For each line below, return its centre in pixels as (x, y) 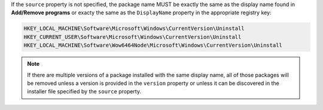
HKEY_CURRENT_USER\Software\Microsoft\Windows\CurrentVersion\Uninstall (132, 37)
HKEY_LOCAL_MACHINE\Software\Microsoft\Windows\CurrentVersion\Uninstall (134, 29)
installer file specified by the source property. (84, 91)
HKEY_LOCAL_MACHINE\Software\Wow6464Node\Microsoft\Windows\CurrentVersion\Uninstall (153, 45)
